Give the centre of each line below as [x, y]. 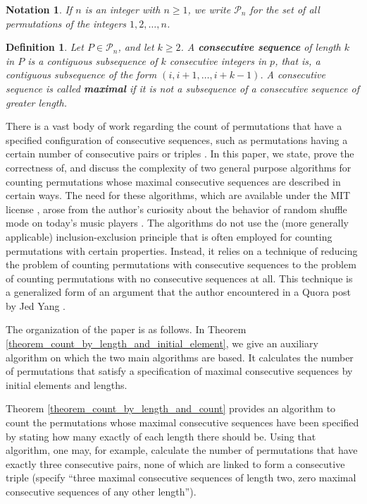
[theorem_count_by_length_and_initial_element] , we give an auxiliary [162, 343]
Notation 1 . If [39, 9]
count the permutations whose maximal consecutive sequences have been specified [182, 422]
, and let [136, 47]
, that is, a [298, 60]
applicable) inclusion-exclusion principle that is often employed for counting [169, 236]
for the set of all [285, 9]
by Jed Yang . [36, 305]
